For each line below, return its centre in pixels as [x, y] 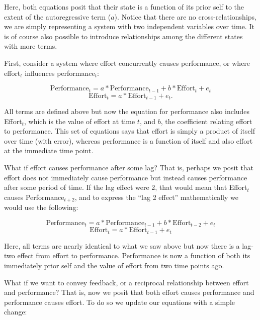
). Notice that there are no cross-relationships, [185, 16]
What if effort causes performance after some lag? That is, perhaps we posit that [129, 168]
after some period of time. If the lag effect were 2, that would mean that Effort [126, 187]
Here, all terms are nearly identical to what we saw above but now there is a [122, 245]
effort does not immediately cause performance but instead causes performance [126, 177]
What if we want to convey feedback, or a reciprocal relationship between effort [126, 282]
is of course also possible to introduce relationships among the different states [123, 36]
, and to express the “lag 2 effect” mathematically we [156, 197]
